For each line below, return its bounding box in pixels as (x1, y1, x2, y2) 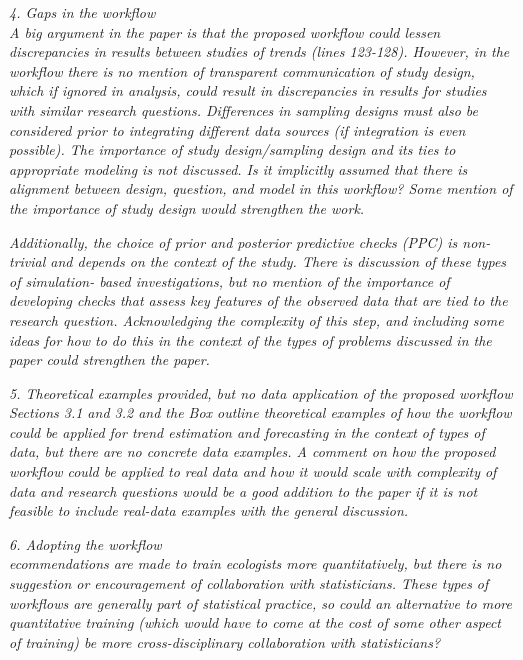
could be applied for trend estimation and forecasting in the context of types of (9, 421, 485, 442)
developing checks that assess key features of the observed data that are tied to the (9, 290, 508, 311)
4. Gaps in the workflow (9, 2, 156, 22)
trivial (9, 251, 46, 272)
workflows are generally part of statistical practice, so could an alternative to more (9, 592, 512, 613)
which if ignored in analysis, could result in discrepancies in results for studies (9, 80, 487, 101)
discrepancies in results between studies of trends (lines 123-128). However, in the (9, 41, 510, 62)
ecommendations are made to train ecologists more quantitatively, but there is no (9, 553, 502, 574)
